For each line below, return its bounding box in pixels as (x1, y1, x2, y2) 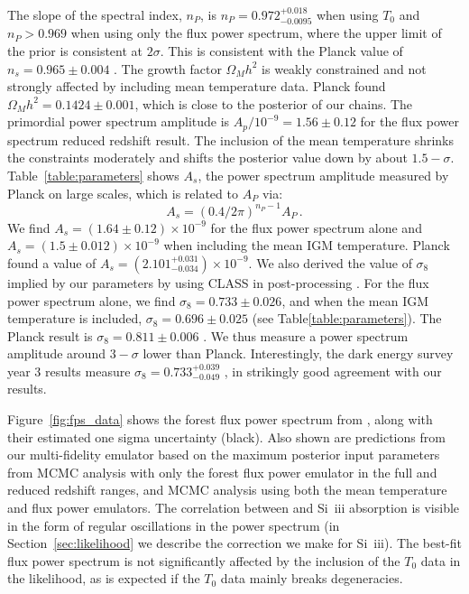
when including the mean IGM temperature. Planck (163, 236, 450, 255)
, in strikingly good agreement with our (224, 361, 442, 380)
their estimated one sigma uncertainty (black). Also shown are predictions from (7, 427, 446, 446)
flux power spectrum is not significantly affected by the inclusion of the (7, 551, 400, 570)
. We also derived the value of (248, 253, 412, 272)
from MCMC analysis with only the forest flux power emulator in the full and (7, 462, 437, 481)
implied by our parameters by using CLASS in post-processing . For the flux (7, 273, 429, 292)
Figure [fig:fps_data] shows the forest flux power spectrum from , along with (7, 410, 433, 429)
